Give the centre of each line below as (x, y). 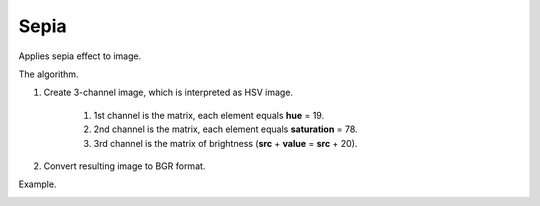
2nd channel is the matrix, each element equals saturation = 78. (226, 129)
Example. (37, 184)
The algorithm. (48, 74)
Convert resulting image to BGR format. (124, 166)
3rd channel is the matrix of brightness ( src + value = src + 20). (225, 143)
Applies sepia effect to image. (80, 56)
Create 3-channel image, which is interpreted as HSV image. (168, 92)
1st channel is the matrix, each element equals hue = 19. (209, 115)
